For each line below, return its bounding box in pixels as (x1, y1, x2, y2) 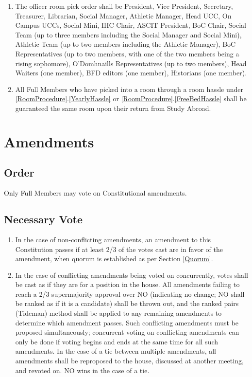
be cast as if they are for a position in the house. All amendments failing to (15, 279, 240, 289)
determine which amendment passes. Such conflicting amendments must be (15, 317, 239, 327)
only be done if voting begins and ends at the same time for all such (15, 336, 218, 346)
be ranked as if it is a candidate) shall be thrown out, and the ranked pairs (15, 298, 239, 308)
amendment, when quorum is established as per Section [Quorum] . (15, 253, 213, 264)
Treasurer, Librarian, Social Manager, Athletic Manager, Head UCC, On (15, 10, 232, 20)
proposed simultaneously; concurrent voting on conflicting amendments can (15, 327, 239, 337)
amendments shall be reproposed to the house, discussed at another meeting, (15, 356, 244, 366)
